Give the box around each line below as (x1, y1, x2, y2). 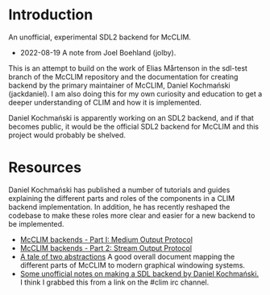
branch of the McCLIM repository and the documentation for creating (8, 72, 239, 81)
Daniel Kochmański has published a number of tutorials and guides (8, 185, 231, 195)
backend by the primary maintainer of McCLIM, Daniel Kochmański (8, 80, 231, 90)
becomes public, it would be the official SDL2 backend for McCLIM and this (8, 121, 260, 131)
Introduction (8, 6, 93, 24)
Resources (8, 158, 82, 177)
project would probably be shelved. (8, 130, 127, 140)
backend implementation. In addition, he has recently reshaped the (8, 202, 231, 211)
